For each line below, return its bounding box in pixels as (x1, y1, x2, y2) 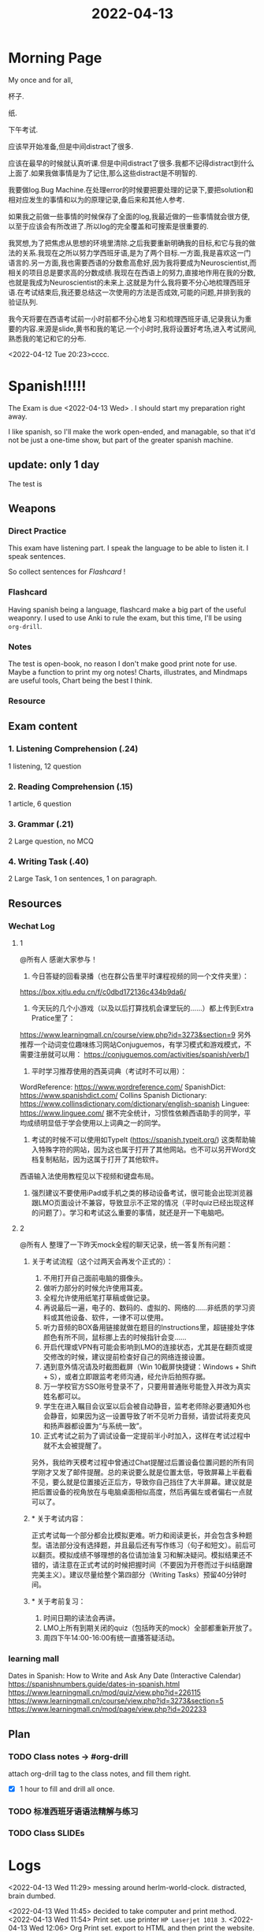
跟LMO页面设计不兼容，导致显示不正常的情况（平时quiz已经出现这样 (31, 1198, 255, 1208)
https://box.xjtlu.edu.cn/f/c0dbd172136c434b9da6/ (19, 987, 187, 997)
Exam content (8, 720, 78, 733)
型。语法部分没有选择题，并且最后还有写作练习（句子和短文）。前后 (31, 1540, 250, 1550)
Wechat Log (8, 920, 55, 931)
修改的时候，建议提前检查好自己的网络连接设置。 (50, 1353, 210, 1362)
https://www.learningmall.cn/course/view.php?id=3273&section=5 (8, 1696, 224, 1706)
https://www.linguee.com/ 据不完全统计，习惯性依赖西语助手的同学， (19, 1108, 244, 1118)
